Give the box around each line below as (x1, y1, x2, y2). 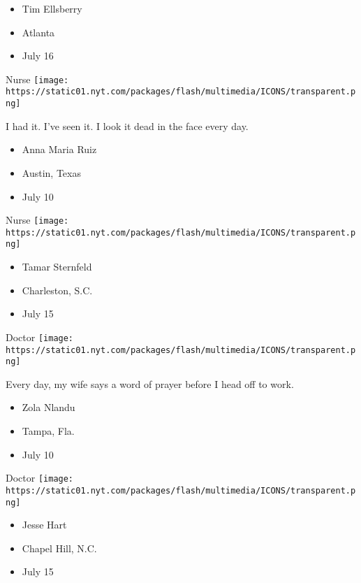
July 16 (22, 48, 54, 63)
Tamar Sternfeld (22, 259, 92, 274)
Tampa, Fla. (22, 424, 75, 438)
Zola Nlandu (22, 400, 75, 415)
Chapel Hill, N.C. (22, 540, 97, 555)
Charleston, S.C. (22, 282, 93, 297)
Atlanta (22, 24, 55, 39)
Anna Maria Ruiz (22, 142, 97, 157)
